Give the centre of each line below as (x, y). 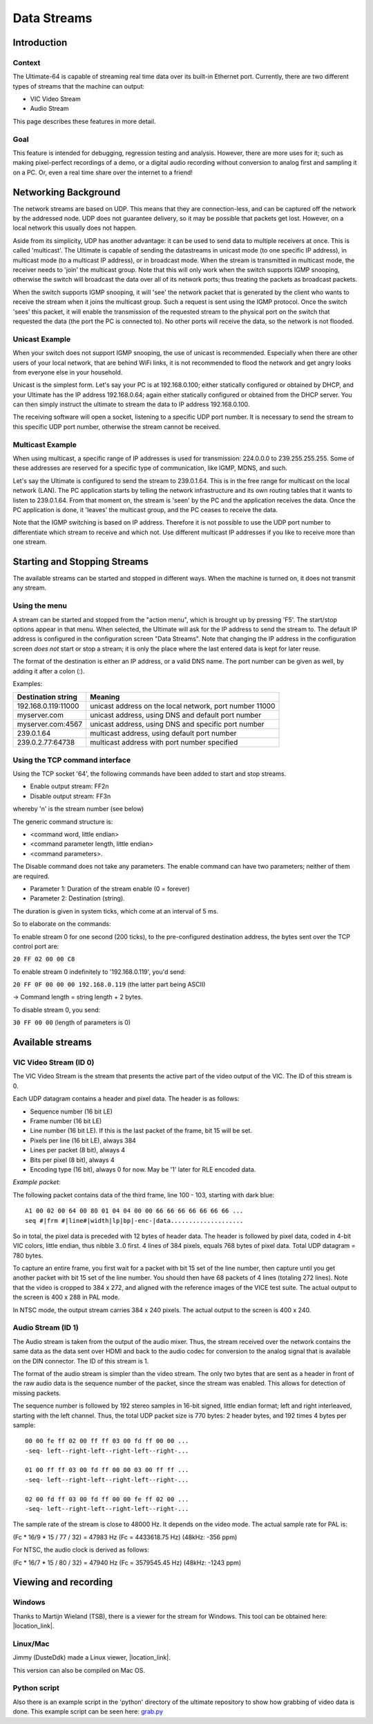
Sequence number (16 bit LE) (71, 1111)
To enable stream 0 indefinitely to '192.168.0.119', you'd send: (99, 972)
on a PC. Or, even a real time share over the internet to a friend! (103, 172)
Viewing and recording (63, 1582)
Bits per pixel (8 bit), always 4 (72, 1160)
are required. (31, 876)
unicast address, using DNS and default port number (176, 715)
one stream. (30, 542)
